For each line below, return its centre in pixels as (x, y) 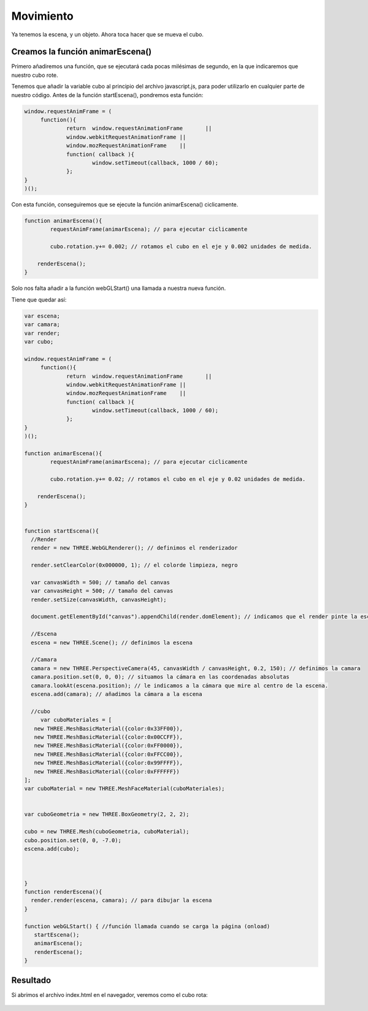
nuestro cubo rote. (35, 75)
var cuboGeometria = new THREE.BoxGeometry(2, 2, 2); (107, 814)
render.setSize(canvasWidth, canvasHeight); (99, 599)
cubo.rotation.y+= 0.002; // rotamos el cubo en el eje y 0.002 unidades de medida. (181, 247)
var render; (42, 333)
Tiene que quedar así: (39, 299)
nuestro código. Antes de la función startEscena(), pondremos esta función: (107, 95)
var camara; (42, 325)
